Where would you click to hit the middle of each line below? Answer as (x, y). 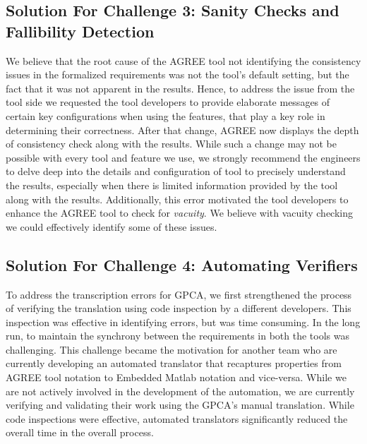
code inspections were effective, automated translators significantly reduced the (177, 418)
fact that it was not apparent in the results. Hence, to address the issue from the (180, 88)
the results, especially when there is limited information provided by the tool (172, 185)
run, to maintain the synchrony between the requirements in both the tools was (178, 336)
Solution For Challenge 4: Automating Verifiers (182, 264)
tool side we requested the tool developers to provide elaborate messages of (168, 102)
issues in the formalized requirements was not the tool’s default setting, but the (178, 74)
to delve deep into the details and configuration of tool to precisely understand (176, 171)
